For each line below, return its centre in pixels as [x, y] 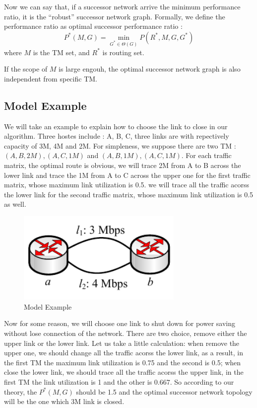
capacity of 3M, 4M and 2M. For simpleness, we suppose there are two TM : [120, 145]
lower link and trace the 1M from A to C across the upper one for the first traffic [127, 175]
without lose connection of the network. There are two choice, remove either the [126, 333]
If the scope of [26, 69]
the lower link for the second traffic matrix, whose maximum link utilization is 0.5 [129, 194]
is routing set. [123, 52]
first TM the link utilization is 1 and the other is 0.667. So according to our [119, 381]
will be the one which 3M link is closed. [64, 401]
